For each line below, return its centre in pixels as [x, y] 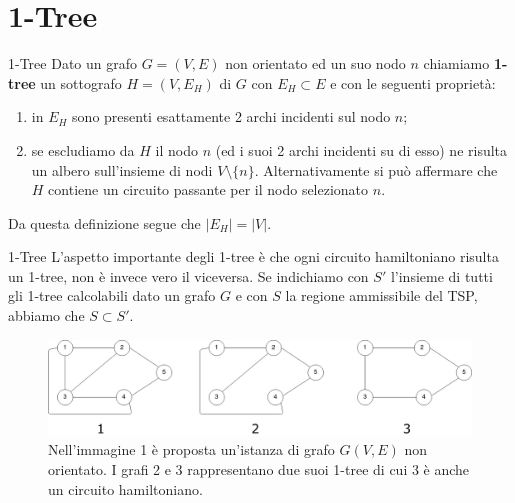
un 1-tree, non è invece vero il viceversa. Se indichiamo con [188, 275]
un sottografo [81, 82]
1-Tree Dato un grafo [72, 63]
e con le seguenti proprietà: [413, 82]
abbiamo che [46, 315]
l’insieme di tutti [441, 275]
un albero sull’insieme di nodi [122, 169]
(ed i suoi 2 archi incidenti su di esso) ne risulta [361, 149]
